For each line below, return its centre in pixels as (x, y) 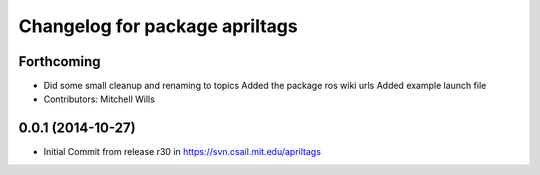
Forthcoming (59, 61)
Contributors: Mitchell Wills (99, 99)
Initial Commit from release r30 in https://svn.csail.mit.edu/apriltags (182, 152)
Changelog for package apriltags (158, 26)
